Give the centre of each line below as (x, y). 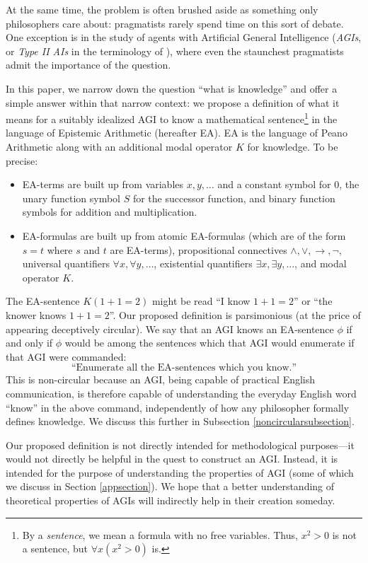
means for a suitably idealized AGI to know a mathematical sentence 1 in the (172, 118)
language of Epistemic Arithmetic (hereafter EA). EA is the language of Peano (177, 133)
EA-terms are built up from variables (103, 184)
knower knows (36, 314)
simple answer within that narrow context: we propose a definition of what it (173, 102)
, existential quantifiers (203, 263)
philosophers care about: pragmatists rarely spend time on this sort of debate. (175, 23)
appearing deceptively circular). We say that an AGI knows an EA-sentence (170, 329)
